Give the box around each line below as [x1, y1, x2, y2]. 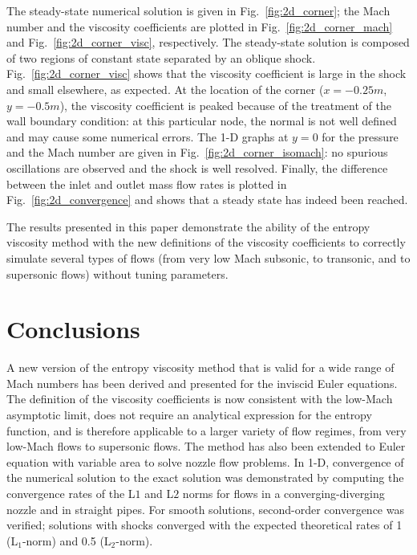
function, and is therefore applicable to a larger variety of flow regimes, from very [6, 422, 407, 439]
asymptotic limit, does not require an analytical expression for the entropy [6, 406, 372, 422]
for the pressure [322, 128, 399, 145]
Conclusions [6, 312, 140, 345]
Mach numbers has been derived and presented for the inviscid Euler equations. [6, 374, 398, 391]
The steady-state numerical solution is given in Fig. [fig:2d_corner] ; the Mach [6, 2, 391, 18]
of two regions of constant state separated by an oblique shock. [6, 49, 316, 66]
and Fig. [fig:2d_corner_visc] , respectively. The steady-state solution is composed [6, 34, 410, 51]
